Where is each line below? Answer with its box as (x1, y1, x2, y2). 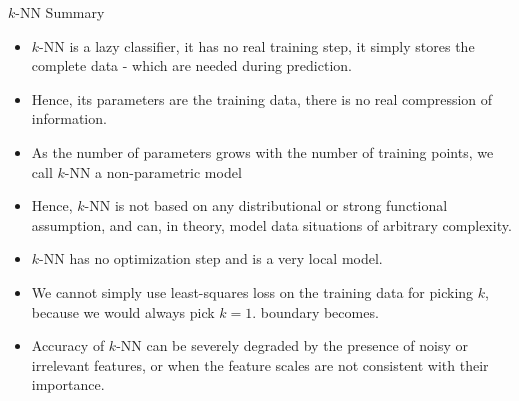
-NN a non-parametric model (64, 161, 242, 182)
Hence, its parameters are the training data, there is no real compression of (31, 88, 493, 109)
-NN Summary (15, 2, 105, 22)
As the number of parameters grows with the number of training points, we (31, 141, 494, 162)
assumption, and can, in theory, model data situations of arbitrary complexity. (31, 214, 512, 235)
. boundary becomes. (252, 301, 379, 322)
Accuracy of (31, 335, 105, 356)
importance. (31, 374, 105, 395)
